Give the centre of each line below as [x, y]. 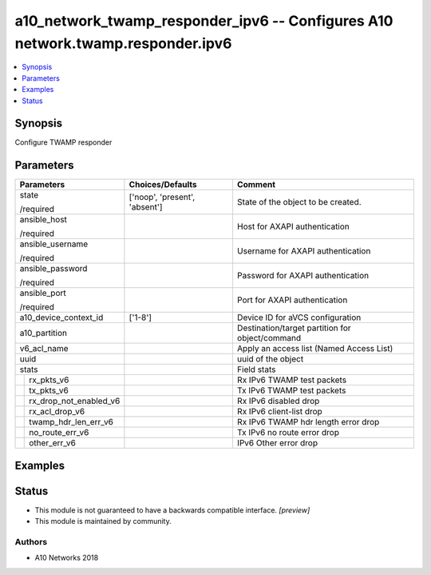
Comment [256, 185]
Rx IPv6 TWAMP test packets [292, 380]
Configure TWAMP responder [63, 142]
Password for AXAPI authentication [303, 276]
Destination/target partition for [294, 328]
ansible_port [43, 293]
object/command [269, 338]
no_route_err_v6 [59, 433]
